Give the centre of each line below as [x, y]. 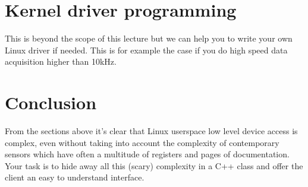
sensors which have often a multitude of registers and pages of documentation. [147, 154]
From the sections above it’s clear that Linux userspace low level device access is [151, 131]
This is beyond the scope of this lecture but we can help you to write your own [149, 38]
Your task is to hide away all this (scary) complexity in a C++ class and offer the [154, 165]
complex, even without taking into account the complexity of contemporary [142, 142]
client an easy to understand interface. [75, 177]
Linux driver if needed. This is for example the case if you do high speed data [146, 50]
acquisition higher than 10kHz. [61, 61]
